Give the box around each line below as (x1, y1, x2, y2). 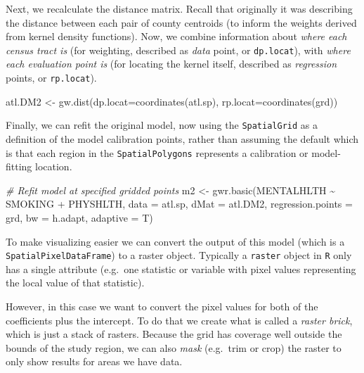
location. (35, 159, 72, 174)
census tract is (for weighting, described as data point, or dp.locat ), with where (6, 42, 351, 57)
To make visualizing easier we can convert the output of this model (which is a (6, 234, 345, 248)
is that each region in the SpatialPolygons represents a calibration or (6, 145, 308, 160)
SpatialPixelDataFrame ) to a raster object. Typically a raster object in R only (6, 248, 352, 263)
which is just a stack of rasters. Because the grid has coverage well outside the (6, 327, 342, 341)
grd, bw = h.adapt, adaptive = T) (6, 210, 153, 225)
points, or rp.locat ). (6, 70, 97, 85)
